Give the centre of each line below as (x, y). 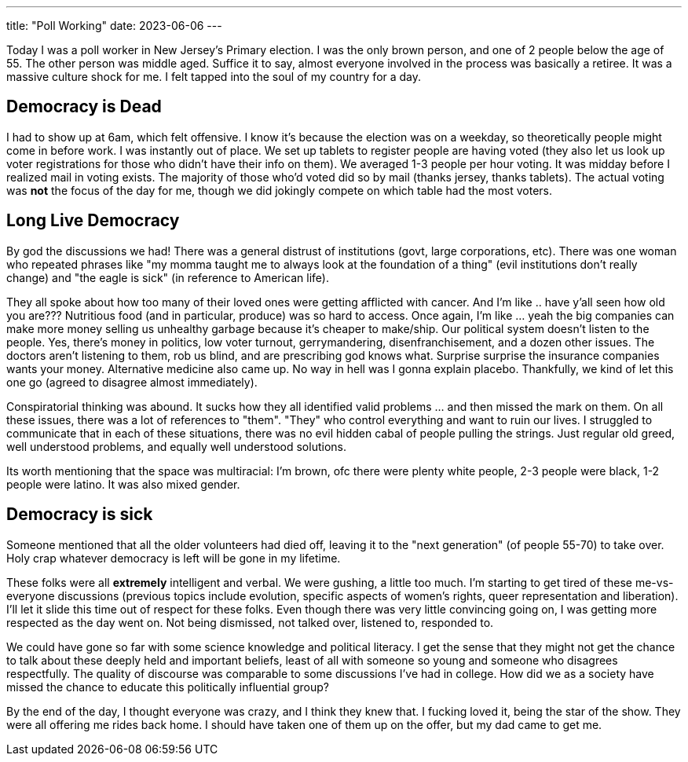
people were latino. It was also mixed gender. (123, 484)
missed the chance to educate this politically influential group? (168, 687)
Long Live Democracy (93, 221)
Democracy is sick (80, 515)
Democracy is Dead (84, 107)
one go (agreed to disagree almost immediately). (132, 382)
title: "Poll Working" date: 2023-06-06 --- (114, 26)
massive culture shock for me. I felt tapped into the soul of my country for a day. (214, 77)
